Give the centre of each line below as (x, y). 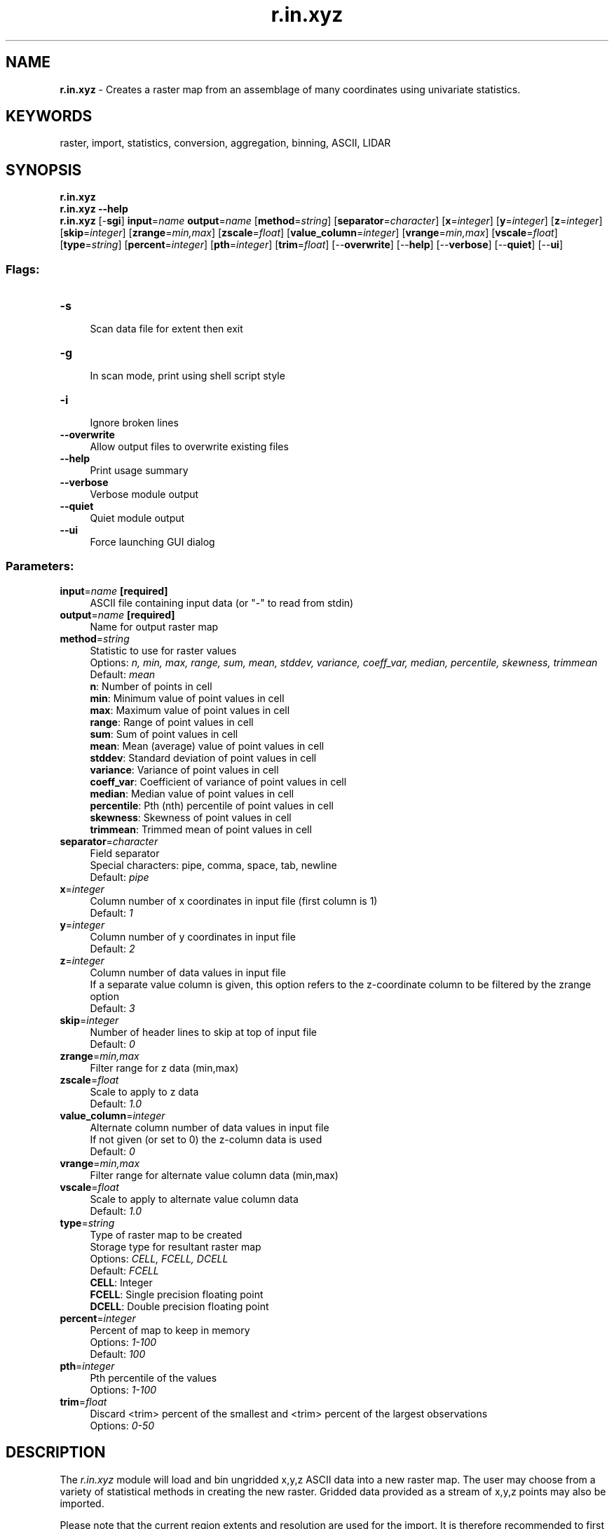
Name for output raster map (154, 626)
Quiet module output (137, 518)
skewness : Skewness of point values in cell (191, 817)
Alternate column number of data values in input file (210, 1127)
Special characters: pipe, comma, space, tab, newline (213, 865)
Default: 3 (112, 1008)
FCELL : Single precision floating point (177, 1294)
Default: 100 (118, 1354)
